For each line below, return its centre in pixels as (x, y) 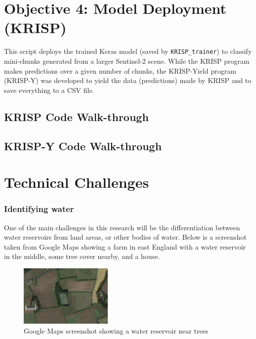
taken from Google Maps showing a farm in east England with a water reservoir (125, 246)
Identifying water (39, 209)
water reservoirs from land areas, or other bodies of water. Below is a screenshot (126, 237)
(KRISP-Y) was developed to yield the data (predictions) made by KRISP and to (128, 80)
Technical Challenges (77, 182)
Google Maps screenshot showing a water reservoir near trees (116, 330)
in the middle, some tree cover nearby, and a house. (82, 256)
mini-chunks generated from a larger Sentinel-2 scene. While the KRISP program (127, 61)
